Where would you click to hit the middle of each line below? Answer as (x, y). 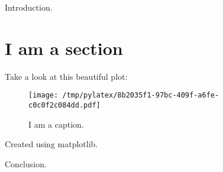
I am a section (64, 48)
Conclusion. (26, 163)
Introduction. (29, 7)
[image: (43, 95)
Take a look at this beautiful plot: (66, 76)
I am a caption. (56, 124)
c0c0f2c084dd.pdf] (64, 105)
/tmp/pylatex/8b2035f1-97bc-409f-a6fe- (141, 95)
